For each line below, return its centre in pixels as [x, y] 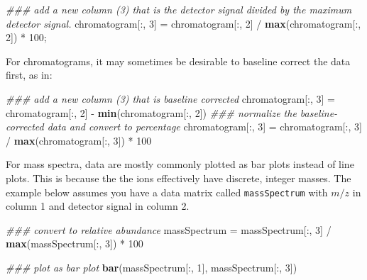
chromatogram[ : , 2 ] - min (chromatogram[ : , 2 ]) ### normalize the [151, 112]
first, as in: [29, 75]
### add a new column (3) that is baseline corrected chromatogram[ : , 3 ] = [170, 98]
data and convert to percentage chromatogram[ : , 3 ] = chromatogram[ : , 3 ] [204, 127]
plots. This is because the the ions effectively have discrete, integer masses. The [179, 178]
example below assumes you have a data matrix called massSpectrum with [167, 192]
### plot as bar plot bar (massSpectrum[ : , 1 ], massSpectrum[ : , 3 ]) [152, 267]
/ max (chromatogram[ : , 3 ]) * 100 [79, 140]
